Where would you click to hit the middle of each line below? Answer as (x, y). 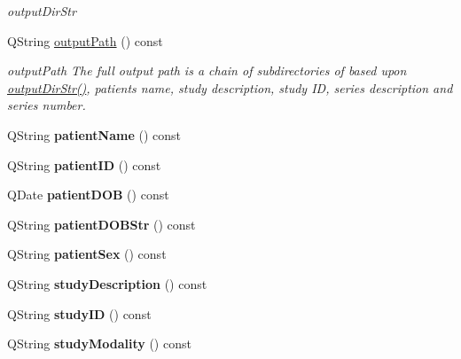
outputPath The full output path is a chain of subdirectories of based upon (207, 70)
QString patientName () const (94, 134)
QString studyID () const (79, 313)
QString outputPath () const (85, 40)
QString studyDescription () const (107, 283)
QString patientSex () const (87, 254)
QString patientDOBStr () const (102, 224)
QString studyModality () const (99, 343)
